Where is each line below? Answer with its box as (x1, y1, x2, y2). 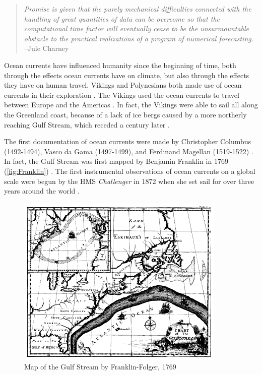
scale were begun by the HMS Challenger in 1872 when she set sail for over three (4, 175, 254, 186)
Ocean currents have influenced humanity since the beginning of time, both (4, 59, 236, 70)
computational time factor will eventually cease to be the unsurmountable (24, 23, 249, 34)
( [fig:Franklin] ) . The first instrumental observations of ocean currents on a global (4, 165, 255, 176)
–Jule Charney (24, 43, 69, 53)
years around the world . (4, 185, 80, 196)
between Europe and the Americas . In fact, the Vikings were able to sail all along (4, 99, 258, 110)
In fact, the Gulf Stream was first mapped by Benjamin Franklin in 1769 (4, 156, 228, 166)
